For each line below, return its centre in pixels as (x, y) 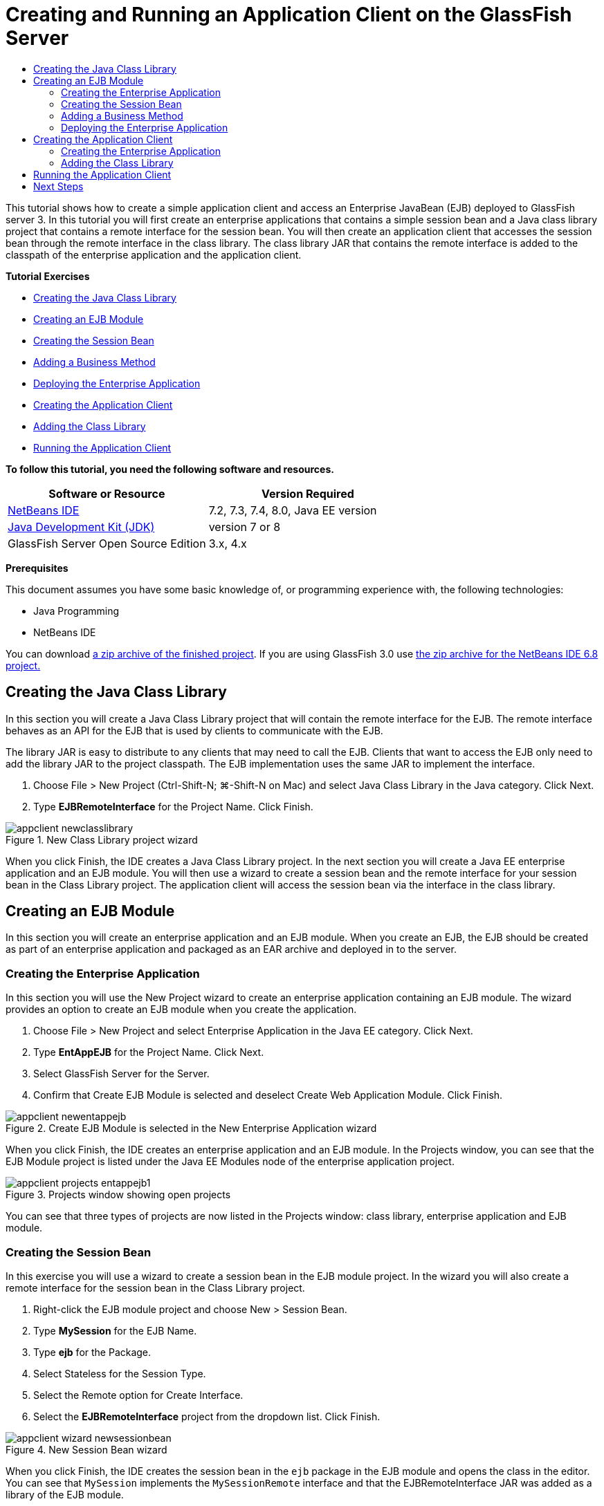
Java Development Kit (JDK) (81, 527)
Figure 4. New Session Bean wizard (86, 1449)
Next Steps (58, 186)
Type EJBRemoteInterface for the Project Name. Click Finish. (173, 806)
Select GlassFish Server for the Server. (121, 1074)
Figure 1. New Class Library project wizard (102, 839)
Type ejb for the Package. (92, 1352)
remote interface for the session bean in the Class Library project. (155, 1287)
